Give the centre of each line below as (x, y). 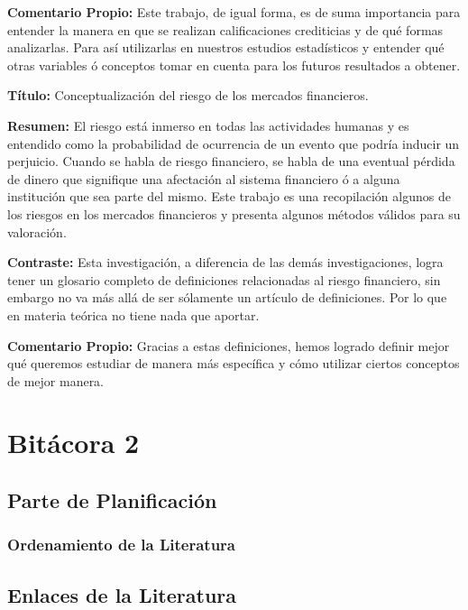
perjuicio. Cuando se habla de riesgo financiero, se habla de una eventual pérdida (231, 161)
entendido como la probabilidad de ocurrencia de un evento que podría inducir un (234, 143)
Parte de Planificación (112, 500)
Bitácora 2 (73, 443)
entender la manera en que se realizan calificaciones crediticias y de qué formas (225, 29)
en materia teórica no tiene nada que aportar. (133, 314)
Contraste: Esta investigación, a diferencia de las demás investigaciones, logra (225, 262)
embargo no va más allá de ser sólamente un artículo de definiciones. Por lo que (227, 297)
